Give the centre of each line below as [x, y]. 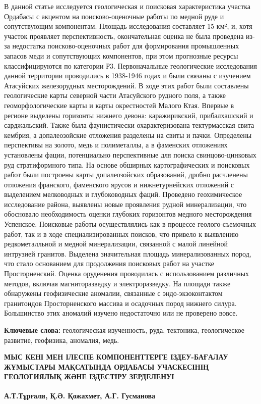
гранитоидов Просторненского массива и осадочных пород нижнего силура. [120, 303]
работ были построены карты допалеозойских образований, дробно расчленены [126, 174]
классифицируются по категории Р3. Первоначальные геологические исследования [130, 65]
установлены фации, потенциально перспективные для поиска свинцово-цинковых [130, 154]
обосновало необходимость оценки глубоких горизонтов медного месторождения [128, 214]
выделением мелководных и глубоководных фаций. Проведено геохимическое [123, 194]
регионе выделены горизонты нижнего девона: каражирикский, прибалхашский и [129, 115]
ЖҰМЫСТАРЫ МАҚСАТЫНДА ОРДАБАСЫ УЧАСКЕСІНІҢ [107, 366]
